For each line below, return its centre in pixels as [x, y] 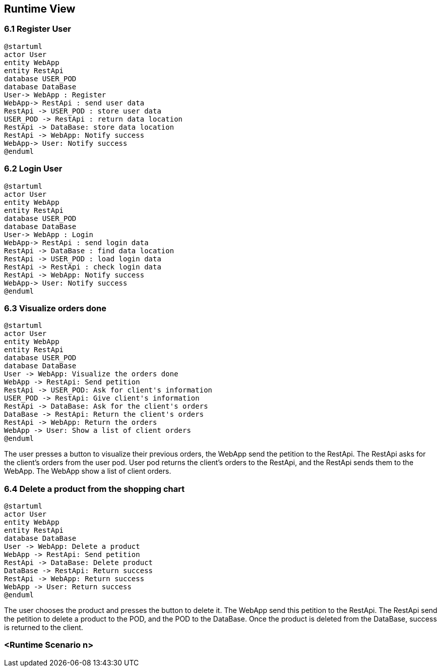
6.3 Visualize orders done [55, 308]
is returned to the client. [44, 628]
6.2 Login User [33, 169]
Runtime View [40, 9]
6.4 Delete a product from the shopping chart [94, 489]
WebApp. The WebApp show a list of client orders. [88, 471]
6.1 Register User [38, 29]
